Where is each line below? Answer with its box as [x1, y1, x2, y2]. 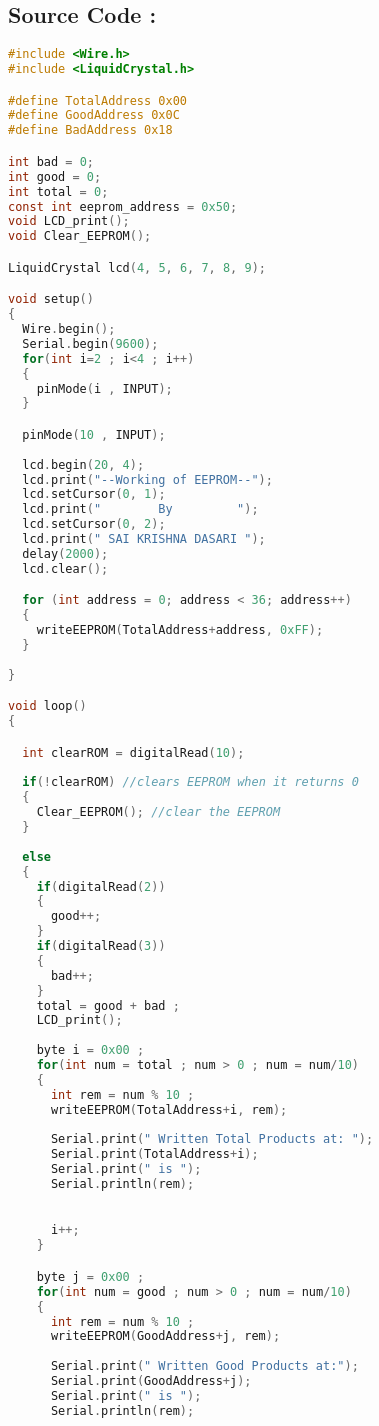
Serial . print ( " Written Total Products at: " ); [50, 1132, 374, 1147]
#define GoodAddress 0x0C [8, 108, 180, 123]
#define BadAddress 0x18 [8, 123, 173, 138]
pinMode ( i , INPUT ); [36, 381, 173, 396]
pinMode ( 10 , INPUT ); [22, 427, 166, 442]
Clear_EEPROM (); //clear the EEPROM [36, 805, 281, 820]
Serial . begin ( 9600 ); [22, 336, 159, 351]
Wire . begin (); [22, 322, 116, 337]
